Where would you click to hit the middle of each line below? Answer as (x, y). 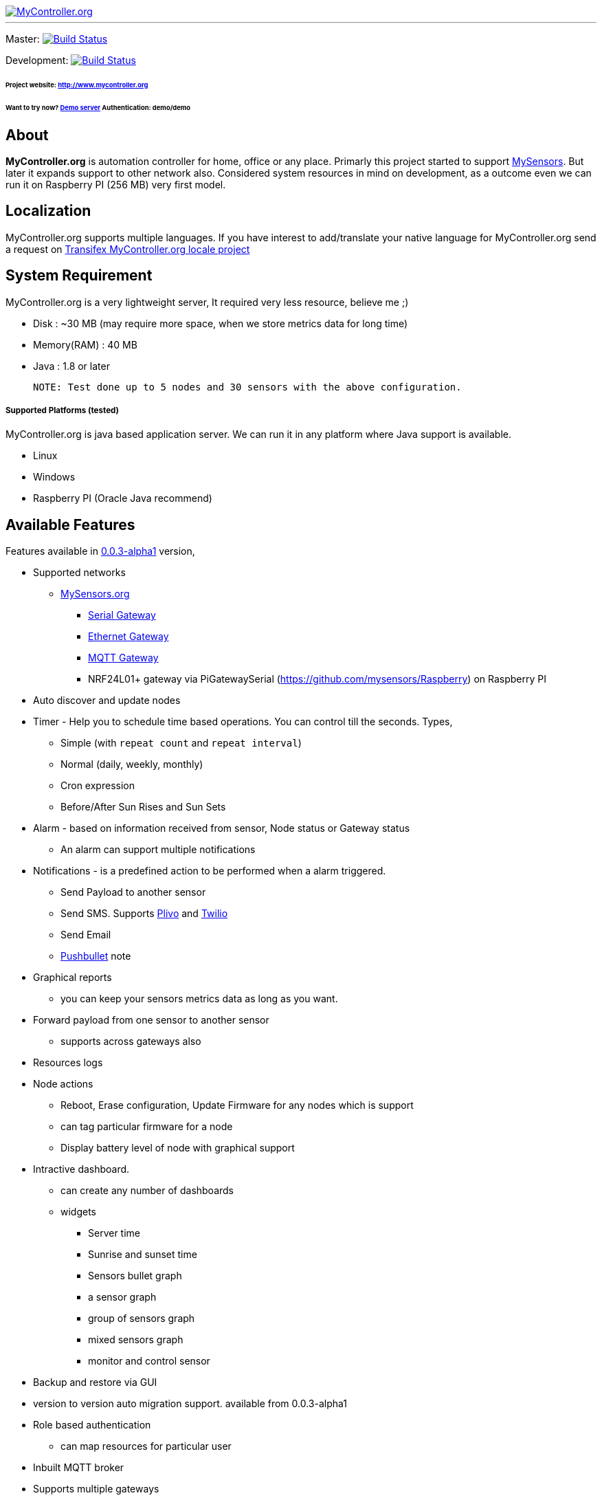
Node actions (63, 1084)
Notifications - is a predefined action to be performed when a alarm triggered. (210, 871)
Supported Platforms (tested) (62, 411)
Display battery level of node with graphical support (178, 1148)
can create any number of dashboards (147, 1191)
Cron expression (98, 786)
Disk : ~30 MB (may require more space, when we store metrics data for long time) (221, 323)
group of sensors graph (142, 1319)
